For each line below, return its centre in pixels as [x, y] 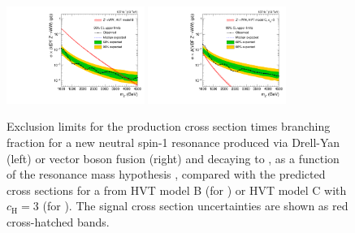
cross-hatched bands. [58, 222]
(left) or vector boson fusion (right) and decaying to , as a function [173, 158]
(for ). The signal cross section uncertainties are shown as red [195, 206]
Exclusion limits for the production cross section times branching [169, 126]
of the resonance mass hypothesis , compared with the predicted [166, 174]
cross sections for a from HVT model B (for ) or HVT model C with [177, 190]
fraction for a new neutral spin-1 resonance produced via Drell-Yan [173, 142]
